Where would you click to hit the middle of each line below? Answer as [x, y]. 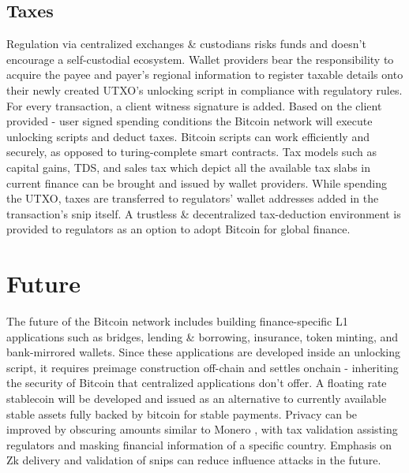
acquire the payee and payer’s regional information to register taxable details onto [205, 74]
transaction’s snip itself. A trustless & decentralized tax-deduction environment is [204, 213]
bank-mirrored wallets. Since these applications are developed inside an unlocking [204, 352]
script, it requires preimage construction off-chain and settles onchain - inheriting [203, 367]
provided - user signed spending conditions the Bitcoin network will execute [189, 121]
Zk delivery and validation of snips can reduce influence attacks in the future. [194, 460]
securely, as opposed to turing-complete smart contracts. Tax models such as [191, 152]
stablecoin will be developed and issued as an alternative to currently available [197, 399]
